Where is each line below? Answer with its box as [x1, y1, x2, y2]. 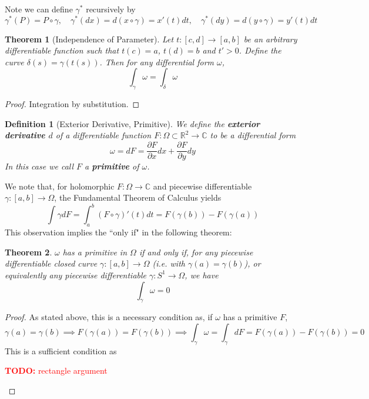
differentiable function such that [5, 44, 119, 56]
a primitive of [85, 160, 139, 172]
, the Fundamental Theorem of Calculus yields [54, 191, 222, 204]
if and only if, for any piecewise [139, 245, 253, 258]
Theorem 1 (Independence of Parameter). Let [5, 32, 174, 45]
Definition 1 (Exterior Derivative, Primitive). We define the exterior [5, 117, 260, 129]
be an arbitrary [243, 32, 297, 45]
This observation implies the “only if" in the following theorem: [5, 226, 232, 238]
